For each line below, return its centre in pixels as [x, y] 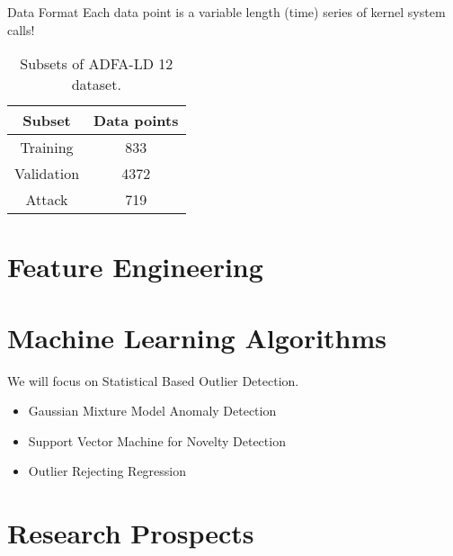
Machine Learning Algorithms [197, 337]
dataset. [96, 85]
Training [47, 148]
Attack [47, 200]
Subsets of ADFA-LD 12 [97, 64]
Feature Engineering [135, 267]
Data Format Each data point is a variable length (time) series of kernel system [226, 12]
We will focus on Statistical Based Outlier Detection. [153, 380]
